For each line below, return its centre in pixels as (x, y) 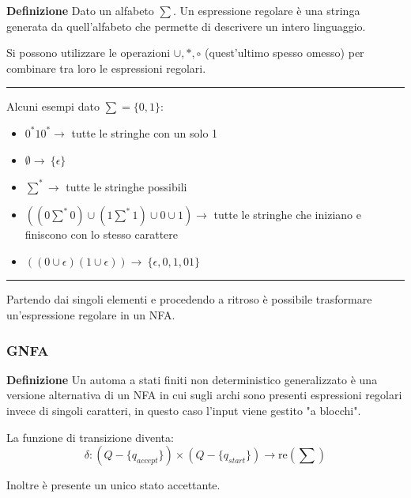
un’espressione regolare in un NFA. (91, 315)
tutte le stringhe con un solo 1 (145, 132)
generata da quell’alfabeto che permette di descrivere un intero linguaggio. (186, 26)
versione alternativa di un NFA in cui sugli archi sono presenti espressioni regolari (204, 395)
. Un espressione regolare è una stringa (266, 10)
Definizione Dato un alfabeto (80, 10)
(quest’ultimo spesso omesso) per (285, 53)
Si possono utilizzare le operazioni (89, 53)
